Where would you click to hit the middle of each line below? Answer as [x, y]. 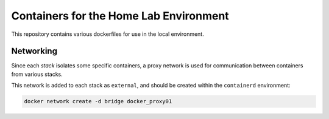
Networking [34, 51]
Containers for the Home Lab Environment [120, 16]
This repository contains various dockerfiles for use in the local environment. [108, 34]
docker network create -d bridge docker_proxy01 [98, 101]
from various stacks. [37, 74]
